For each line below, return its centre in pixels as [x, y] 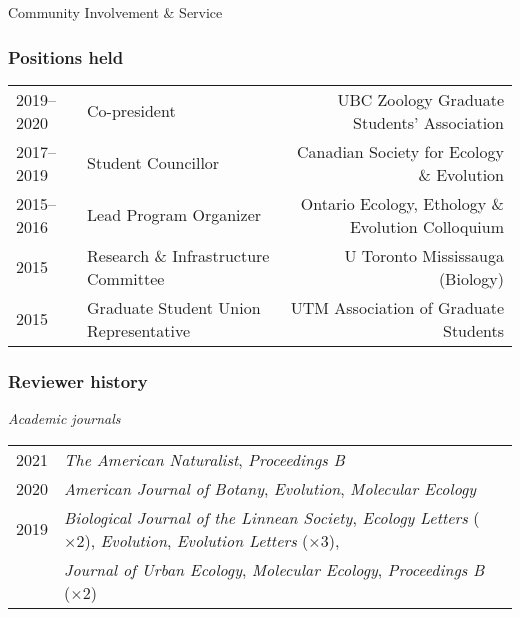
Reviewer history [78, 380]
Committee [126, 278]
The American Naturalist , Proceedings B [204, 459]
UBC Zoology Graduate [420, 99]
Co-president [131, 111]
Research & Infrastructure [178, 255]
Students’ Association [428, 122]
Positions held [66, 56]
